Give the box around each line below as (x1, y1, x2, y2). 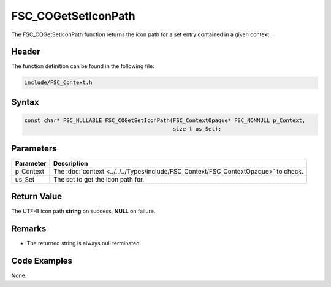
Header (11, 47, 40, 57)
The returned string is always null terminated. (26, 240, 142, 247)
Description (53, 159, 88, 167)
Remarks (11, 224, 47, 234)
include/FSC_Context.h (24, 79, 93, 86)
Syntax (11, 97, 39, 107)
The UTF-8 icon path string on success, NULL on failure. (11, 207, 156, 215)
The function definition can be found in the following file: (11, 63, 154, 70)
